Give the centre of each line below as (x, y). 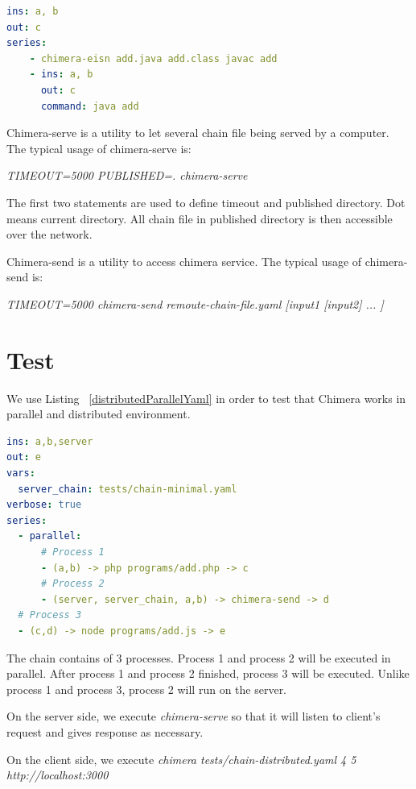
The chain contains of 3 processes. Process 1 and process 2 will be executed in (199, 657)
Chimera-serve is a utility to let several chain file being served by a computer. (198, 133)
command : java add (90, 106)
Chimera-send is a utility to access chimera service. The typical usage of (184, 261)
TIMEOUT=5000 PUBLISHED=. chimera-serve (127, 175)
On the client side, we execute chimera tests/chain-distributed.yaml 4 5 (181, 759)
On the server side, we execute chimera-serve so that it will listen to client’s (194, 716)
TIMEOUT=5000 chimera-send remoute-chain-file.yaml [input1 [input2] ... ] (195, 303)
